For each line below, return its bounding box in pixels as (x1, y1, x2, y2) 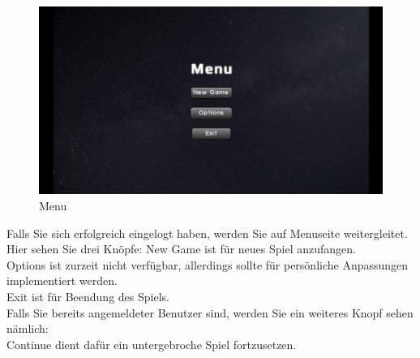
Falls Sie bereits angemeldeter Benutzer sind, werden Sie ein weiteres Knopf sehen (6, 304, 414, 321)
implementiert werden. (6, 272, 118, 289)
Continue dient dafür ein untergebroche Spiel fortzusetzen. (6, 335, 297, 352)
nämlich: (6, 320, 49, 337)
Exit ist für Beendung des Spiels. (6, 288, 169, 305)
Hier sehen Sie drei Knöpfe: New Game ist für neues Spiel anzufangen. (6, 240, 356, 257)
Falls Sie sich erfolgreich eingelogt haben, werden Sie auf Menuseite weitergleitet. (6, 224, 408, 241)
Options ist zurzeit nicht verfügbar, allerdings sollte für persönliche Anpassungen (6, 256, 409, 273)
